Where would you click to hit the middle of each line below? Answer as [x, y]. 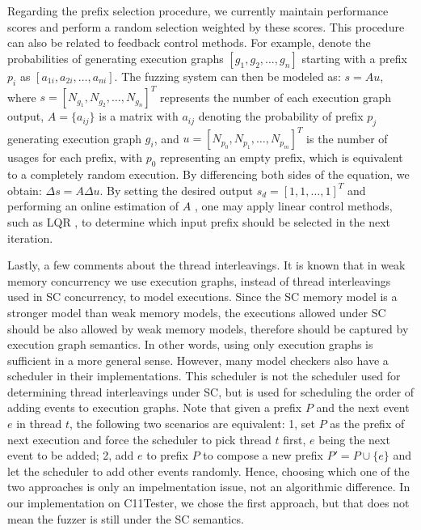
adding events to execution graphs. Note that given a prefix [155, 407]
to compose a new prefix [263, 455]
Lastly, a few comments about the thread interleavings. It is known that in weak [206, 265]
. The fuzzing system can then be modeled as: [227, 76]
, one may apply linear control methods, [293, 206]
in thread [39, 424]
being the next [354, 439]
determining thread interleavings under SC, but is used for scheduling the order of [211, 391]
